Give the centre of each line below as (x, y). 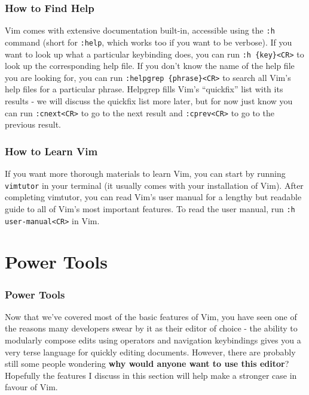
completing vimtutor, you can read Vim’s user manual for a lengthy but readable (153, 197)
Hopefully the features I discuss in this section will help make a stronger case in (151, 375)
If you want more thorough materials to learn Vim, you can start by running (145, 174)
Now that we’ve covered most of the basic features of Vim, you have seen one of (151, 316)
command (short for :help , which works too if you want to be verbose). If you (149, 42)
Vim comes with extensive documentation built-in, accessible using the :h (140, 30)
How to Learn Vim (51, 151)
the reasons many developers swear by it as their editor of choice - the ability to (151, 328)
